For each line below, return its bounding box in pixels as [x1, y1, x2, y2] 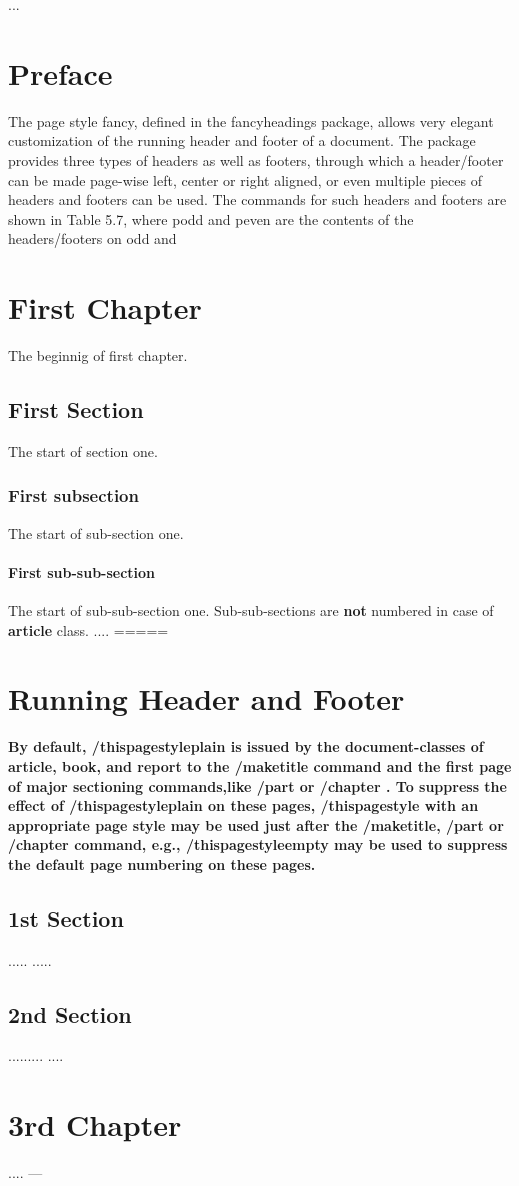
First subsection [8, 483, 139, 508]
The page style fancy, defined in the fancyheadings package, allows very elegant [8, 110, 494, 131]
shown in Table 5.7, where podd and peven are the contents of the [8, 208, 414, 229]
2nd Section [8, 998, 132, 1029]
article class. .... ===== [8, 619, 169, 640]
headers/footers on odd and [8, 228, 177, 249]
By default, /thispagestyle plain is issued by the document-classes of [8, 736, 484, 757]
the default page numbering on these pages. [8, 853, 316, 874]
